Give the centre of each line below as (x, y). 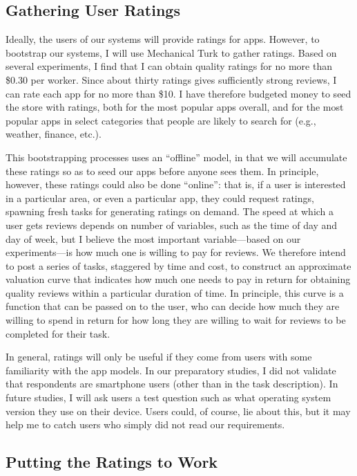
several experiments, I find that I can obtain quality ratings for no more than (169, 66)
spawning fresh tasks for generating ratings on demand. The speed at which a (170, 211)
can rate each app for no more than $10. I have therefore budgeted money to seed (178, 93)
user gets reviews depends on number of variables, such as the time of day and (172, 225)
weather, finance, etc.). (54, 134)
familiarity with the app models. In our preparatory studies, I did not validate (171, 370)
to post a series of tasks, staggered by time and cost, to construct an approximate (178, 265)
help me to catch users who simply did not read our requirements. (145, 424)
